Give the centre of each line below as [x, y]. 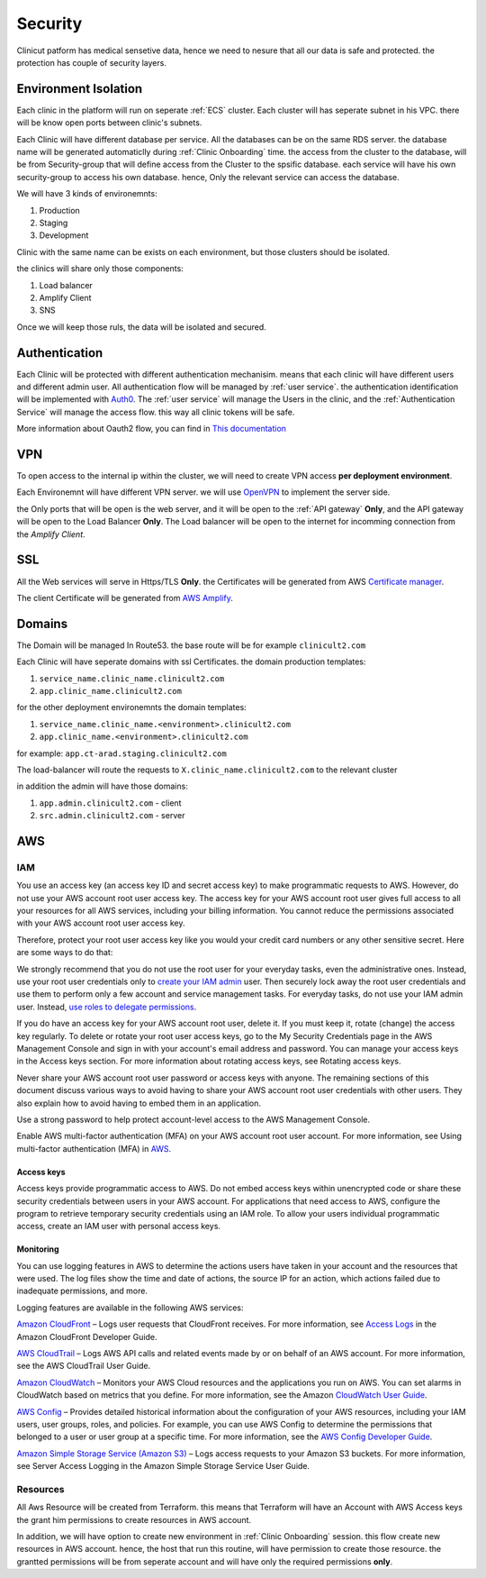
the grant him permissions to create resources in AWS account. [134, 1519]
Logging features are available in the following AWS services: [130, 1308]
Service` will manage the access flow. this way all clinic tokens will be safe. [156, 412]
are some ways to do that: [65, 953]
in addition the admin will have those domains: [102, 786]
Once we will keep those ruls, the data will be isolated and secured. [142, 327]
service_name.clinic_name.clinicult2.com [132, 679]
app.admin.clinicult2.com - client [110, 803]
